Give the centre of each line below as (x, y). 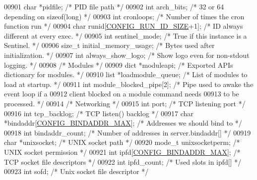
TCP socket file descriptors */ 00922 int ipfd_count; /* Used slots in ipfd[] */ (123, 161)
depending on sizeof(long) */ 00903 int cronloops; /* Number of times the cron (124, 16)
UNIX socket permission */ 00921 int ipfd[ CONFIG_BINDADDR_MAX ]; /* (122, 152)
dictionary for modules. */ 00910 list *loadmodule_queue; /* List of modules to (126, 74)
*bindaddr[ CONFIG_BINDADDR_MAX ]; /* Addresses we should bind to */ (123, 123)
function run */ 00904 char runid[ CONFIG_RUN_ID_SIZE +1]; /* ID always (124, 26)
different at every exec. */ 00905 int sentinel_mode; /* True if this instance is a (126, 35)
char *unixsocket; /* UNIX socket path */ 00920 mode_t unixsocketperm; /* (122, 142)
